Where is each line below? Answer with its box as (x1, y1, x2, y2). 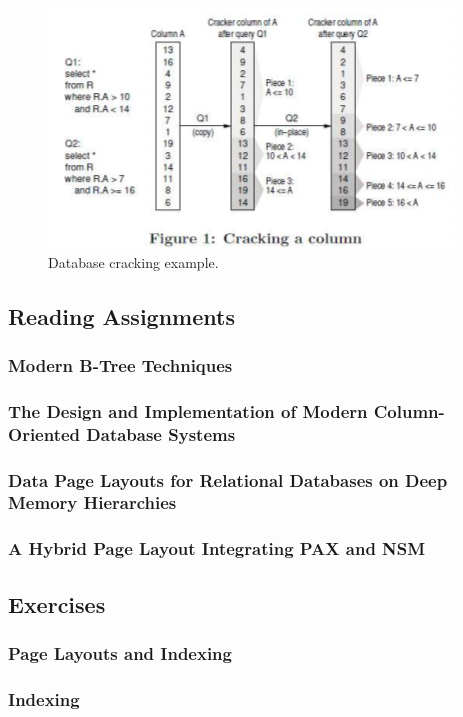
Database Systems (86, 421, 236, 446)
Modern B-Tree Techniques (8, 352, 233, 377)
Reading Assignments (8, 300, 235, 331)
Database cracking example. (48, 251, 219, 272)
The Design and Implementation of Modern (8, 398, 368, 423)
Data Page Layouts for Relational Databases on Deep (8, 467, 448, 492)
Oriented (8, 421, 81, 446)
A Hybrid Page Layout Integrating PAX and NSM (8, 536, 426, 561)
